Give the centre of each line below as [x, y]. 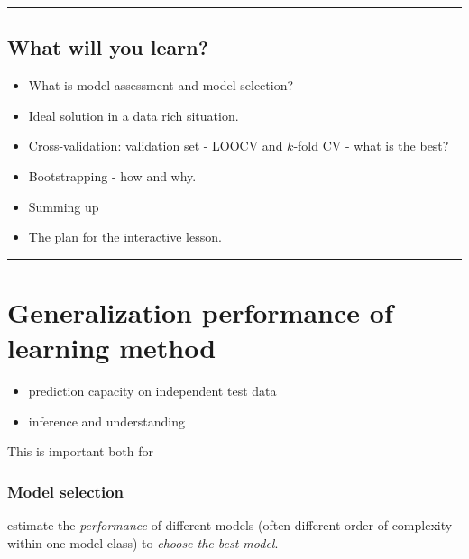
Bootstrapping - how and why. [112, 175]
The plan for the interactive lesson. [125, 237]
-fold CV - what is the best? [371, 146]
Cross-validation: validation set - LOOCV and [156, 146]
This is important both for [81, 451]
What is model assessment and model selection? [161, 85]
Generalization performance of [200, 312]
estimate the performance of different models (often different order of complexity [230, 525]
